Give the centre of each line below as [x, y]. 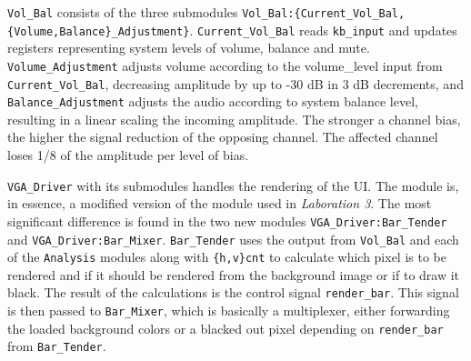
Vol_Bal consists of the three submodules [123, 12]
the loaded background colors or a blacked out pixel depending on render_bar [225, 328]
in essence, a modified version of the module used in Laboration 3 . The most [220, 203]
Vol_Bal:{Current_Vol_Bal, [324, 14]
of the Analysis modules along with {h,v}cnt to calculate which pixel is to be [227, 257]
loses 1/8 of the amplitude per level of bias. [128, 155]
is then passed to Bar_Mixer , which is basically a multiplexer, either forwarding [229, 311]
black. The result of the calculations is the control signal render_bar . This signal [233, 292]
